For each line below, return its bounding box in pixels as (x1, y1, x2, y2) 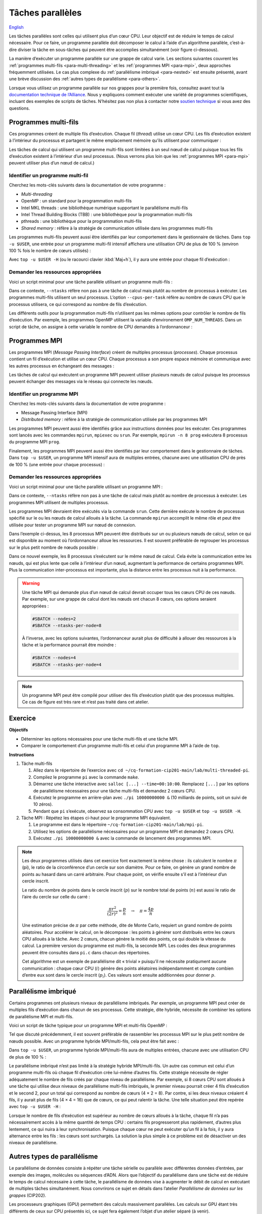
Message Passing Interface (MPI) (21, 409, 88, 415)
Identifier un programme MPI (9, 391, 79, 398)
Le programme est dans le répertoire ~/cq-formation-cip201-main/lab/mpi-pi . (33, 822, 204, 827)
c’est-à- (229, 40, 246, 46)
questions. (9, 105, 30, 111)
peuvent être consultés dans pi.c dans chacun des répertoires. (22, 949, 150, 955)
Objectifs (9, 727, 29, 733)
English (9, 24, 24, 30)
